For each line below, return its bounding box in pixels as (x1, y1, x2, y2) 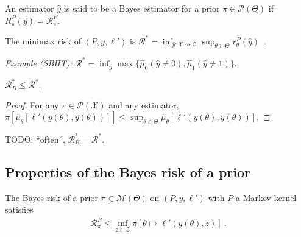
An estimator (5, 2, 54, 14)
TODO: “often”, (5, 132, 65, 145)
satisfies (5, 203, 34, 216)
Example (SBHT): (5, 56, 73, 69)
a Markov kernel (235, 191, 297, 203)
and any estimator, (108, 98, 179, 111)
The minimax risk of (5, 34, 81, 47)
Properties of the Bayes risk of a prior (5, 162, 251, 181)
